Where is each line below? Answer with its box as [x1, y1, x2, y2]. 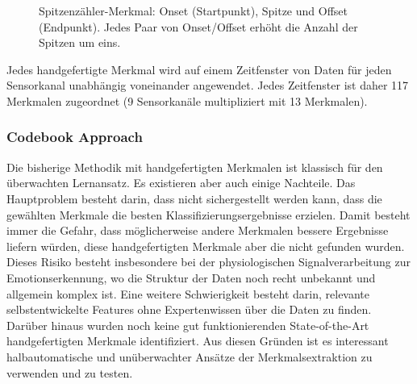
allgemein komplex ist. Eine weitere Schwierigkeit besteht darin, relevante [6, 285, 370, 302]
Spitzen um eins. [39, 34, 121, 51]
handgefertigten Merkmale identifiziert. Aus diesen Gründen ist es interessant [6, 332, 389, 349]
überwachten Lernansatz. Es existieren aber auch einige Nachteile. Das [6, 174, 356, 191]
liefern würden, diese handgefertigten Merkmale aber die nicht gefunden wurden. [6, 237, 405, 254]
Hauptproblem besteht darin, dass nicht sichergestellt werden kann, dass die [6, 190, 382, 207]
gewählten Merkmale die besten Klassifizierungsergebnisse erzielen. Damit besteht [6, 206, 411, 223]
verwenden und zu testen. [6, 364, 133, 381]
